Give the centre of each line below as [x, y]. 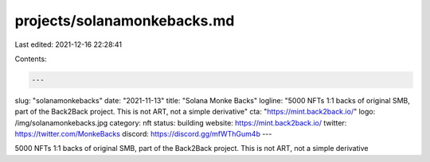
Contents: [31, 59]
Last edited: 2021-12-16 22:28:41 [68, 44]
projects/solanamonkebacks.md [125, 21]
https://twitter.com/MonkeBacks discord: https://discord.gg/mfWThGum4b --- [143, 134]
